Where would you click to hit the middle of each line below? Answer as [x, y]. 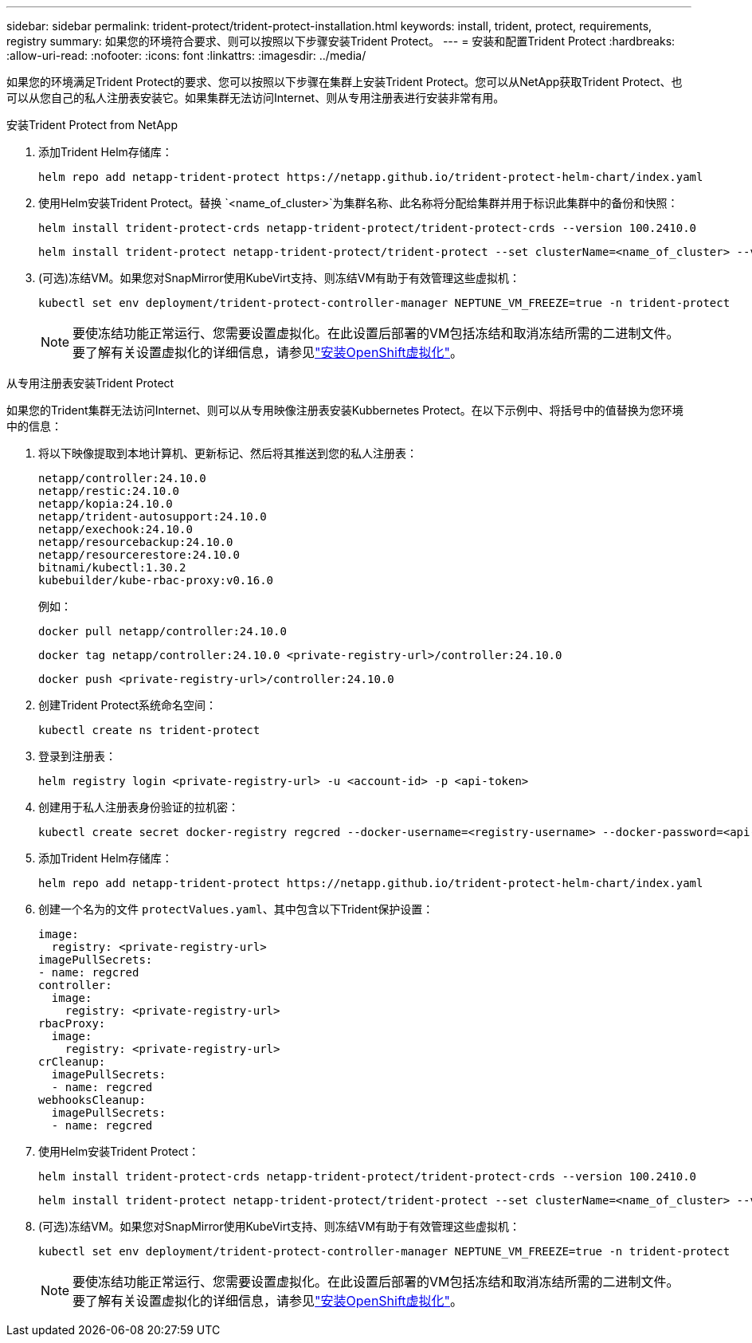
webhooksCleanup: [92, 1100]
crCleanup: [72, 1062]
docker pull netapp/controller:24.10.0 [163, 631]
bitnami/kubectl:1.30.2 [112, 567]
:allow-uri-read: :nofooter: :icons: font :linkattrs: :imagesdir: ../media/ [186, 55]
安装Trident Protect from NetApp [92, 125]
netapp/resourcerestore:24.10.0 [139, 555]
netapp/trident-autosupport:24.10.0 [153, 516]
